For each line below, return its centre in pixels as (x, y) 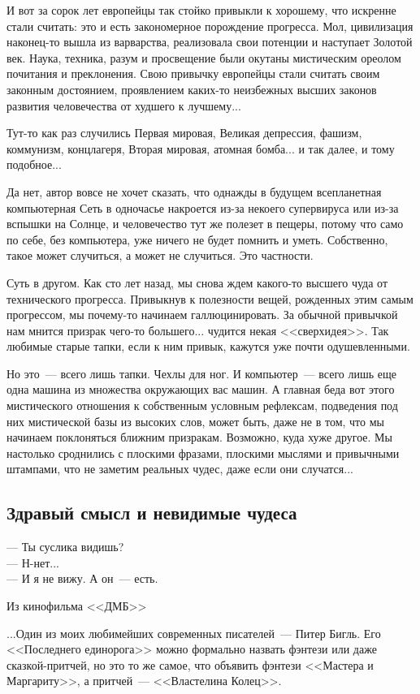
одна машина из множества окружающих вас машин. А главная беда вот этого (201, 389)
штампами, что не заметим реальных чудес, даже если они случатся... (180, 469)
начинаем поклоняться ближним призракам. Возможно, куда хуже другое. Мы (199, 437)
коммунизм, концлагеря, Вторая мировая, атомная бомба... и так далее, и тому (201, 148)
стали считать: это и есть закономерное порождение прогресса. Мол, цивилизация (210, 26)
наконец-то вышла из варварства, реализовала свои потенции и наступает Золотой (210, 42)
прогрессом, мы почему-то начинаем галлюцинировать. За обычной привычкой (202, 315)
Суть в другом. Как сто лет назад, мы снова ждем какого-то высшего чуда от (197, 282)
